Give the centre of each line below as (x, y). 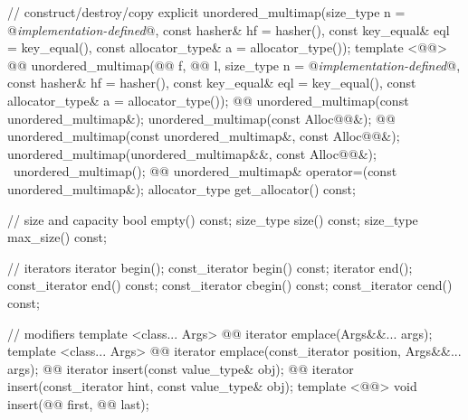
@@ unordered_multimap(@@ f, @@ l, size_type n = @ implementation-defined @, (234, 65)
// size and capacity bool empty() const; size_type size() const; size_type (213, 219)
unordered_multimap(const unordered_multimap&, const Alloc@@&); (204, 136)
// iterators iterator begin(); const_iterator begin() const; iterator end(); (210, 267)
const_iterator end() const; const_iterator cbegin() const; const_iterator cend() (230, 285)
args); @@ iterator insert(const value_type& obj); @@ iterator (181, 368)
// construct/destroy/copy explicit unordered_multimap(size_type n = (206, 12)
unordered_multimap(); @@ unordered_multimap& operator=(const (205, 171)
